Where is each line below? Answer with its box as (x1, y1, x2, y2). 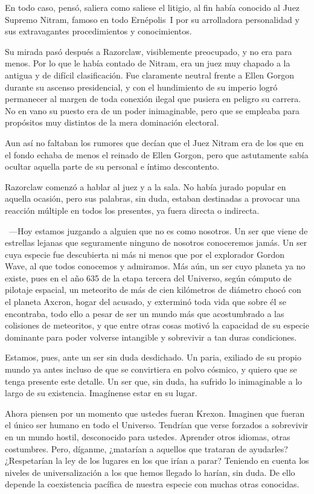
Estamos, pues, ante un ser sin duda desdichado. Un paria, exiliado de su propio (5, 351, 301, 364)
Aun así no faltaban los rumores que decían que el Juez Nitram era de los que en (5, 136, 304, 149)
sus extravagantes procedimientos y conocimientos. (5, 25, 192, 37)
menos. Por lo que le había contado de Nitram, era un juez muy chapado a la (5, 57, 290, 69)
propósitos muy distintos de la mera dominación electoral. (5, 116, 219, 129)
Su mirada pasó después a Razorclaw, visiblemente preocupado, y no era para (5, 45, 292, 57)
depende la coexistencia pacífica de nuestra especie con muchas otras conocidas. (5, 478, 300, 490)
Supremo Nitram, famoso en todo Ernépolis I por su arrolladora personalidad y (5, 13, 300, 25)
